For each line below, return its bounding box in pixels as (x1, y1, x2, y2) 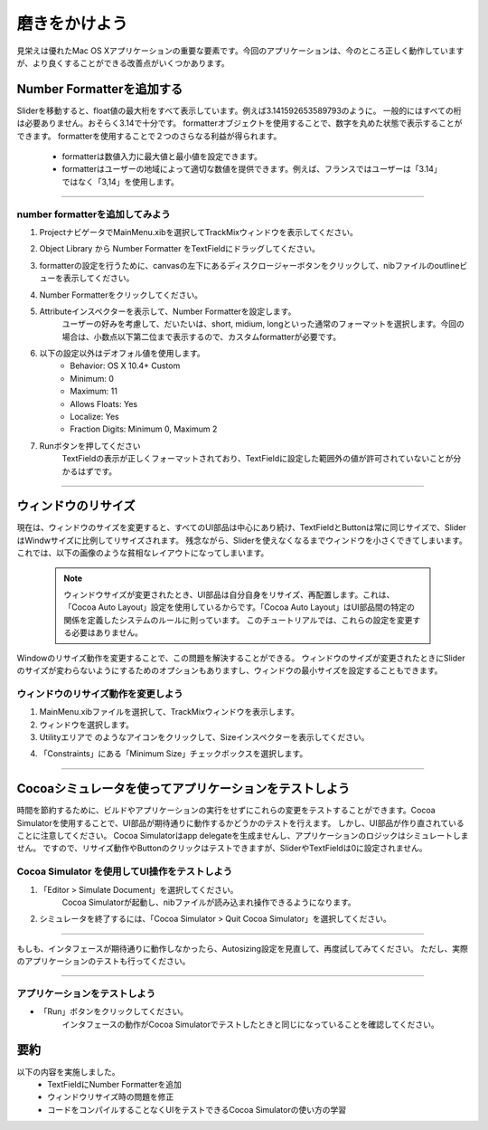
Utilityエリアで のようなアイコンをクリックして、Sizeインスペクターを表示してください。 (39, 731, 370, 742)
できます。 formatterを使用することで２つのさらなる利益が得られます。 (16, 130, 282, 141)
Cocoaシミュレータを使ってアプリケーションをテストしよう (16, 781, 351, 796)
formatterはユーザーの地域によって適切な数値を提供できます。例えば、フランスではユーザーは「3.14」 (61, 164, 442, 175)
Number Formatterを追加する (16, 81, 183, 97)
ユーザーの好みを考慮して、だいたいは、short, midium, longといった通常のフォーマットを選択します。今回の (61, 318, 465, 329)
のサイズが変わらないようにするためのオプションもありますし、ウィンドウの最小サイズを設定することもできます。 (16, 665, 443, 676)
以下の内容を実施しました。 (16, 1066, 120, 1077)
